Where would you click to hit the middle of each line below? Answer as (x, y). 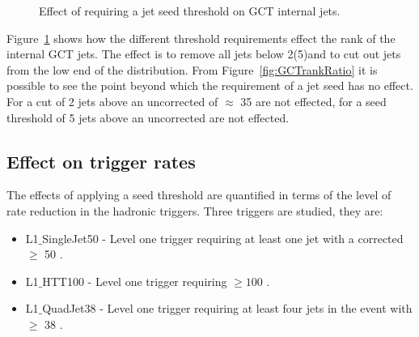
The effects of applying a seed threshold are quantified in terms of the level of (199, 195)
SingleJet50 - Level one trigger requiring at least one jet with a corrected (223, 238)
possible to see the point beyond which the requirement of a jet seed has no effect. (210, 85)
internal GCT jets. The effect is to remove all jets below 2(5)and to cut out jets (204, 54)
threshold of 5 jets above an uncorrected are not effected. (148, 117)
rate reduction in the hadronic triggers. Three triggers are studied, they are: (195, 210)
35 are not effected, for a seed (313, 101)
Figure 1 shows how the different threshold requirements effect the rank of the (201, 38)
